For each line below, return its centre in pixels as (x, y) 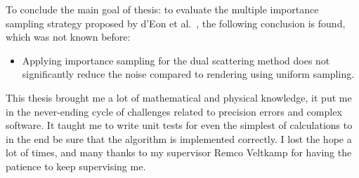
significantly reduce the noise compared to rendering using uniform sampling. (188, 74)
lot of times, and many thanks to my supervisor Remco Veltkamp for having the (179, 152)
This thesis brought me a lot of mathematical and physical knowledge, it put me (179, 97)
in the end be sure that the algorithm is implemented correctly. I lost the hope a (179, 138)
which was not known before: (68, 37)
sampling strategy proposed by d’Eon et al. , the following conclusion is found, (176, 23)
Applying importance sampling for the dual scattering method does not (176, 60)
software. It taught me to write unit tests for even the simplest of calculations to (179, 125)
